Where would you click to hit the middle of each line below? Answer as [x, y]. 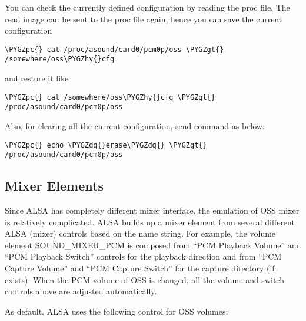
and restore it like [37, 78]
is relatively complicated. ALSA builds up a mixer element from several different [150, 222]
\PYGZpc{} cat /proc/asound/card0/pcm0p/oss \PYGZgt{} [114, 49]
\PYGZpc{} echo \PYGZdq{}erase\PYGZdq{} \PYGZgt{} [106, 145]
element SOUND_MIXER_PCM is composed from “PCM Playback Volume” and [153, 245]
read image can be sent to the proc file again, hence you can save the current [144, 19]
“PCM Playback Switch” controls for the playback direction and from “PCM [143, 256]
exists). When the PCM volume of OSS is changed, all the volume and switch [144, 279]
